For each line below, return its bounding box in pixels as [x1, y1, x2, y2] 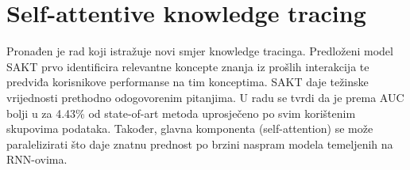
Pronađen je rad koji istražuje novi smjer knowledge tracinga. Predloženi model [6, 43, 393, 59]
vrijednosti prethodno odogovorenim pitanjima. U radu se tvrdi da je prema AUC [6, 89, 404, 105]
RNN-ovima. [6, 151, 68, 168]
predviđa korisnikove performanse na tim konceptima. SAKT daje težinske [6, 74, 369, 90]
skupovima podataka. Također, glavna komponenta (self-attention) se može [6, 120, 373, 137]
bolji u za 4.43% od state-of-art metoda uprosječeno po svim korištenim [6, 104, 356, 121]
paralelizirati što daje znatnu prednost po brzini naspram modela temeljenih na [6, 135, 393, 152]
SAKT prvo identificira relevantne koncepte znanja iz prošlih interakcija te [6, 58, 369, 74]
